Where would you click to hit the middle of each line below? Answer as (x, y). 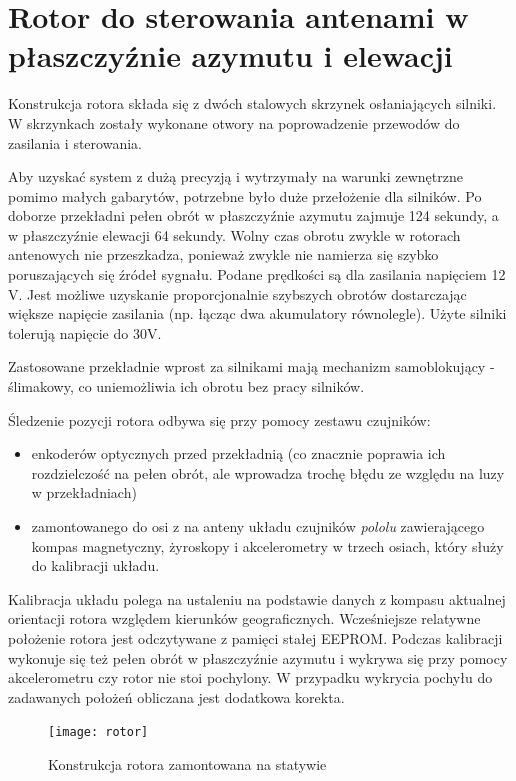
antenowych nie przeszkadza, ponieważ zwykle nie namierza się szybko (223, 254)
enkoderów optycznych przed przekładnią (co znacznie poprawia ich (238, 453)
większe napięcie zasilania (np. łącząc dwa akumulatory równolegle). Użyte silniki (257, 313)
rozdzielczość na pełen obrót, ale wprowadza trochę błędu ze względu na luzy (268, 472)
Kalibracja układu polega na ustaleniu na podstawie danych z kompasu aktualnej (257, 598)
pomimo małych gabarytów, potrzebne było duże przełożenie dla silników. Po (245, 195)
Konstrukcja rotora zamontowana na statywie (187, 764)
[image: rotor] (98, 732)
